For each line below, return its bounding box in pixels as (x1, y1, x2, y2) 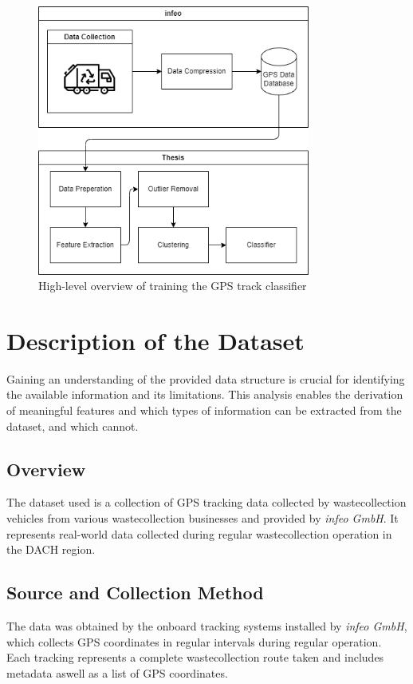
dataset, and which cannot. (6, 417, 139, 434)
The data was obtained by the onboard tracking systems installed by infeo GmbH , (6, 617, 407, 634)
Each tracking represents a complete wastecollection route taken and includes (6, 649, 384, 666)
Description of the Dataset (6, 324, 305, 356)
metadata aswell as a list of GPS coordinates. (6, 664, 228, 681)
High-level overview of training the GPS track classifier (38, 277, 307, 294)
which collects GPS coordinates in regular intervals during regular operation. (6, 633, 382, 650)
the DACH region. (6, 541, 96, 558)
